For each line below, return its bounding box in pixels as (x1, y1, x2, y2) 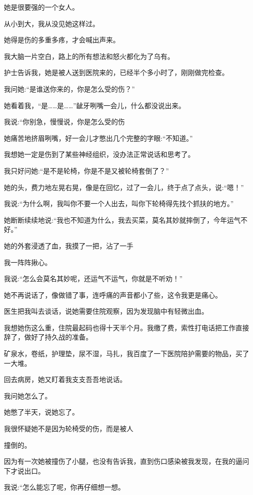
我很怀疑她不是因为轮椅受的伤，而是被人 (4, 423, 133, 434)
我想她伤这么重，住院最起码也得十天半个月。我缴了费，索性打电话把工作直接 (4, 322, 249, 332)
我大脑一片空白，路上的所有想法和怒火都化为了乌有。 (4, 51, 174, 61)
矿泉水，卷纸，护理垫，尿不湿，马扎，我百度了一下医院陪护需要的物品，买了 (4, 348, 249, 359)
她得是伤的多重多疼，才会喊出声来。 (4, 35, 120, 45)
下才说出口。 (4, 465, 45, 476)
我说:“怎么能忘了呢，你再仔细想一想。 (4, 482, 125, 492)
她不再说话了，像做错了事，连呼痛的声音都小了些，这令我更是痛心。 (4, 289, 222, 300)
